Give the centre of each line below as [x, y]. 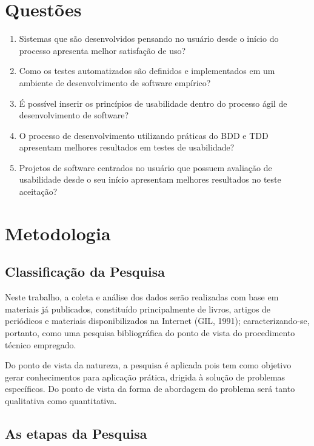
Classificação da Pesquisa [85, 272]
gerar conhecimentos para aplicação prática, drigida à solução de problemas [145, 377]
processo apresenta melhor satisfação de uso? [102, 50]
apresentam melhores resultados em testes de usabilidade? [127, 147]
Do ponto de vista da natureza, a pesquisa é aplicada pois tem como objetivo [148, 365]
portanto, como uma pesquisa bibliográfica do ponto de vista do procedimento [150, 333]
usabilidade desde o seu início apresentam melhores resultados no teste [150, 179]
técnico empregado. [41, 344]
